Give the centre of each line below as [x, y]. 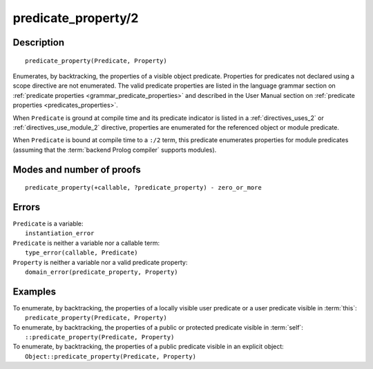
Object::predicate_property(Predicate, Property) [111, 356]
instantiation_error [60, 233]
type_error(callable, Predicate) [82, 253]
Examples [35, 291]
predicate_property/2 [76, 18]
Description [39, 42]
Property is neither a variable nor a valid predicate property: [100, 262]
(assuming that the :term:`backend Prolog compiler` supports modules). [115, 150]
